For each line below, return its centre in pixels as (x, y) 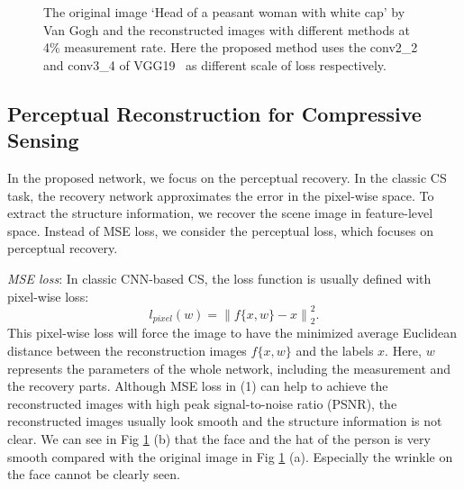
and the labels (335, 351)
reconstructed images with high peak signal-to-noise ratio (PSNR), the (202, 403)
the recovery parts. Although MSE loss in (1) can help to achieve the (198, 386)
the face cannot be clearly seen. (94, 474)
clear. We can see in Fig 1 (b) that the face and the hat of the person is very (219, 438)
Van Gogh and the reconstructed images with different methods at (227, 29)
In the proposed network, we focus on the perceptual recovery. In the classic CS (227, 177)
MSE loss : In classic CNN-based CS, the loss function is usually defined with (219, 278)
